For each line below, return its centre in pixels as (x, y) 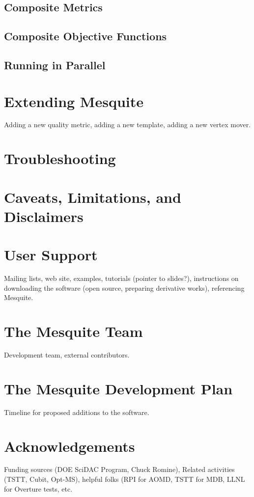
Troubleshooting (60, 158)
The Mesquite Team (73, 331)
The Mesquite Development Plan (118, 388)
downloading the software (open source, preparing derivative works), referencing (124, 288)
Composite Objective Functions (85, 36)
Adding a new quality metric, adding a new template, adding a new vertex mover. (127, 124)
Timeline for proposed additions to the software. (77, 412)
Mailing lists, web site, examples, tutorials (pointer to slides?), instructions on (121, 278)
